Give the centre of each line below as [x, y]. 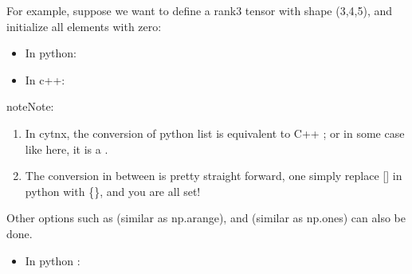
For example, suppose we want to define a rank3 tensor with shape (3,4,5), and [200, 10]
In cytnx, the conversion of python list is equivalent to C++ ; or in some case [215, 133]
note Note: [30, 106]
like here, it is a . [67, 149]
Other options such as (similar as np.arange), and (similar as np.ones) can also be [206, 218]
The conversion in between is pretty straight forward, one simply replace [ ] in [214, 176]
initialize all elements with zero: [84, 26]
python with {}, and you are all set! [113, 191]
